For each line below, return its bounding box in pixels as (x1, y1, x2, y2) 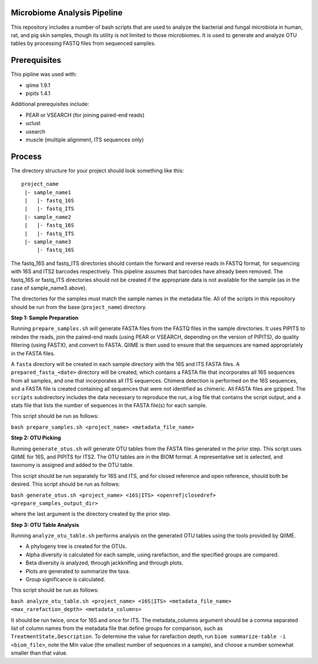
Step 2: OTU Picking (11, 434, 61, 441)
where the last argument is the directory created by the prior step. (11, 510, 171, 517)
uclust (25, 119, 41, 127)
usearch (25, 128, 46, 135)
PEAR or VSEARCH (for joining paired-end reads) (25, 111, 145, 118)
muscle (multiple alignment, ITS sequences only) (25, 136, 144, 143)
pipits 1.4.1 (25, 89, 51, 97)
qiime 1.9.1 (25, 81, 51, 88)
